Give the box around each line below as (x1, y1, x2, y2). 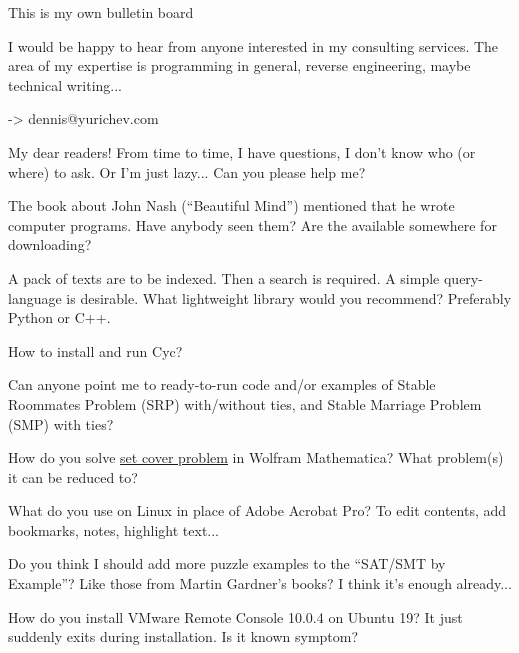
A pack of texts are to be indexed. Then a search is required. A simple (8, 267, 440, 288)
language (8, 287, 62, 308)
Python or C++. (8, 307, 111, 328)
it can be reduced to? (8, 466, 138, 487)
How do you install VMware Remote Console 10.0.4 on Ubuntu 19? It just (8, 606, 463, 627)
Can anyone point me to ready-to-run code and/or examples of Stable (8, 374, 436, 395)
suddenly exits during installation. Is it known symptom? (8, 626, 359, 647)
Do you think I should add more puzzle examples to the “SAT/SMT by (8, 553, 446, 574)
